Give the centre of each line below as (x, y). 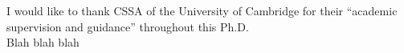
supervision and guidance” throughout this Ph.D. (128, 26)
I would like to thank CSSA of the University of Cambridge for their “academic (202, 10)
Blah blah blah (43, 42)
